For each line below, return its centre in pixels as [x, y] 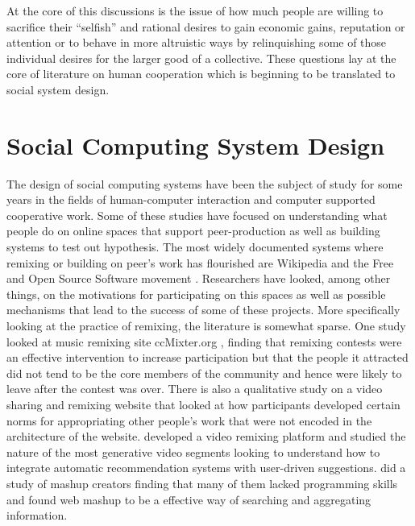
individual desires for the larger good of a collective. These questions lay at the [201, 58]
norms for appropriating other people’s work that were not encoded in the [189, 420]
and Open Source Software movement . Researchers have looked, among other [199, 278]
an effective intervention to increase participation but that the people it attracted [207, 357]
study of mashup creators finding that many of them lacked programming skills [202, 483]
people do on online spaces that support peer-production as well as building [193, 231]
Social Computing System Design [196, 145]
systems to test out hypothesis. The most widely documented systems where [195, 247]
